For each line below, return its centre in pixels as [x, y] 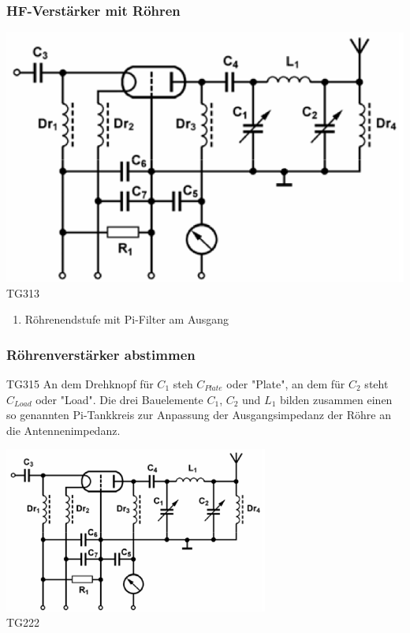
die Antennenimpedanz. [63, 430]
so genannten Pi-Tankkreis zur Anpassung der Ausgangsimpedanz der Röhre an [199, 415]
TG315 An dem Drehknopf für [80, 383]
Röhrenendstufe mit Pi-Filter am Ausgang [127, 319]
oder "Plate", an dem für [286, 383]
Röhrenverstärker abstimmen [101, 354]
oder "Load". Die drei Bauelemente [119, 399]
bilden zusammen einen [336, 399]
